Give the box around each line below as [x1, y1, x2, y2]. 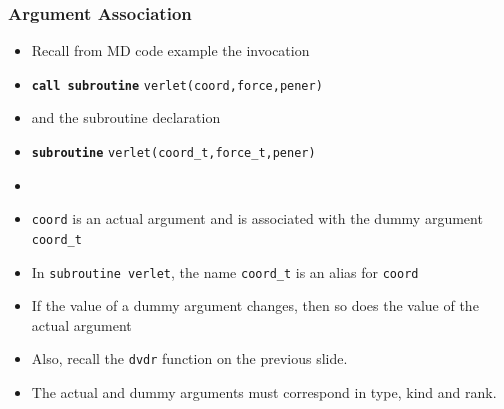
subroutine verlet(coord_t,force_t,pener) [31, 146, 316, 161]
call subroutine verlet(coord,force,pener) [31, 78, 323, 93]
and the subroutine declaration [31, 107, 221, 128]
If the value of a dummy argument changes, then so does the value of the [31, 295, 479, 316]
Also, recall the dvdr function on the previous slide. [31, 348, 348, 369]
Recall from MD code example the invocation [31, 40, 310, 61]
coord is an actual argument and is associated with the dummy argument [31, 208, 483, 229]
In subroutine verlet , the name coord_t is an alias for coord [31, 261, 419, 282]
